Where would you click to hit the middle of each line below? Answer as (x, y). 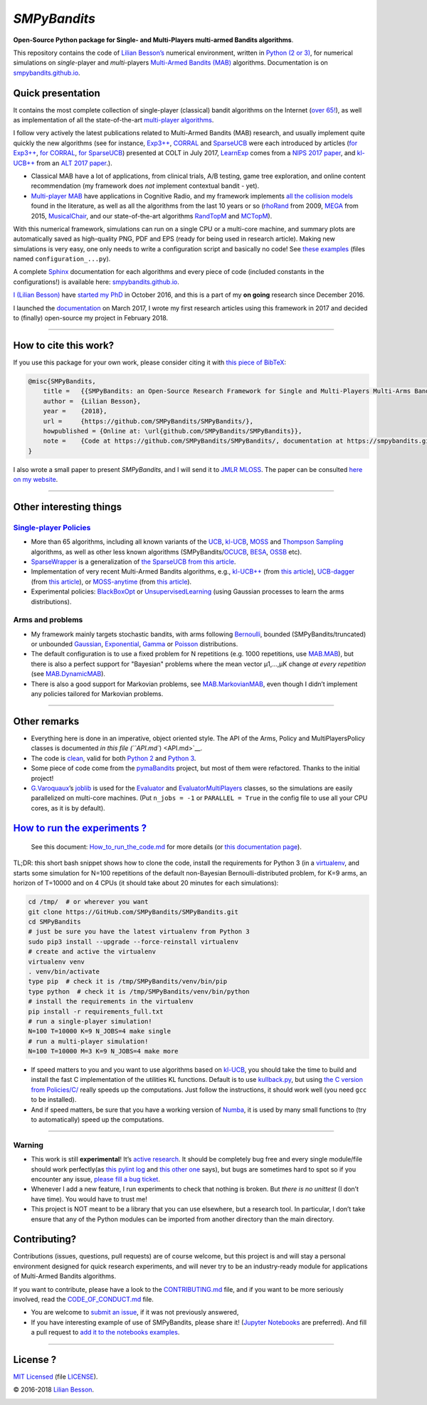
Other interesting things (68, 506)
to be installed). (54, 1100)
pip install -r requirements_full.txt (96, 1011)
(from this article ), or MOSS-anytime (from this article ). (111, 582)
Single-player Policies (52, 527)
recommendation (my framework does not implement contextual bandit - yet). (145, 186)
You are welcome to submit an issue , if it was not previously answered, (135, 1312)
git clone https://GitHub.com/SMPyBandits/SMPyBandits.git (133, 912)
